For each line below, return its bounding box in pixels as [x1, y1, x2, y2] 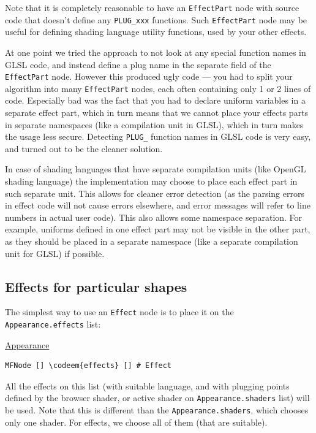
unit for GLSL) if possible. [5, 247, 105, 259]
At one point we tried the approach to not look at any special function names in [5, 45, 306, 58]
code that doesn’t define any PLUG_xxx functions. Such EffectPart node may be [5, 13, 307, 26]
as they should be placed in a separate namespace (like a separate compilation [5, 235, 298, 247]
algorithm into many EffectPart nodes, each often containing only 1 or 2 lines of [5, 82, 311, 94]
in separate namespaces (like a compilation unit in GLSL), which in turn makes [5, 118, 304, 131]
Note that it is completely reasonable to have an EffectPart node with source [5, 1, 299, 13]
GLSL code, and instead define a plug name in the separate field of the [5, 58, 271, 71]
